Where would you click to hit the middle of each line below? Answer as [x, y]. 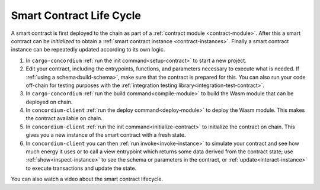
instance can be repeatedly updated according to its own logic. [88, 50]
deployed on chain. [49, 102]
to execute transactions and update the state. [81, 168]
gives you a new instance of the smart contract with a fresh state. [106, 135]
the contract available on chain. [64, 118]
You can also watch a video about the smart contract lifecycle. [87, 179]
